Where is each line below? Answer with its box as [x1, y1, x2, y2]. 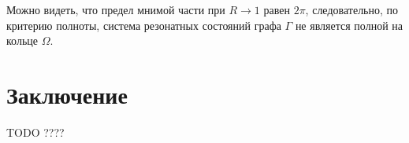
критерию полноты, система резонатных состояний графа [6, 16, 281, 33]
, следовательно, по [305, 2, 399, 17]
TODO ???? [6, 123, 65, 140]
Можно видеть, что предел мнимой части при [6, 2, 225, 17]
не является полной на [295, 16, 403, 33]
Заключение [6, 78, 128, 110]
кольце [6, 32, 38, 49]
